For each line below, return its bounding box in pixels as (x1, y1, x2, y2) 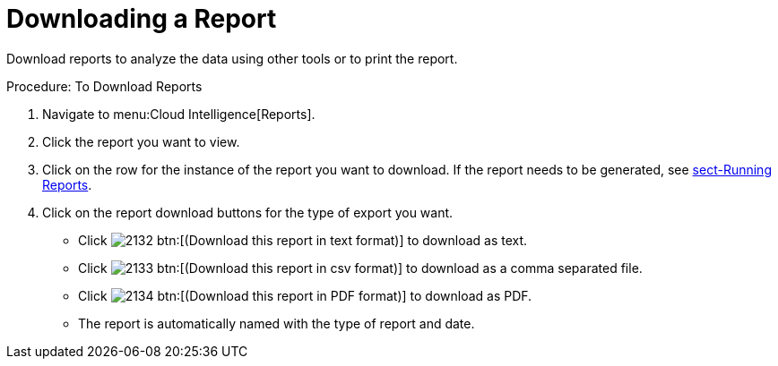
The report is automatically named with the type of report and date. (78, 315, 475, 331)
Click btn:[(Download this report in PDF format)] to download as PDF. (78, 287, 532, 303)
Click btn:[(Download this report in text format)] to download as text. (78, 232, 528, 248)
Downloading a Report (6, 4, 277, 34)
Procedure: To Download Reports (6, 78, 203, 94)
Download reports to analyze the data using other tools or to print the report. (6, 50, 458, 66)
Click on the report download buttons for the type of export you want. (42, 204, 454, 220)
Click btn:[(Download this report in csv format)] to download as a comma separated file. (78, 260, 643, 276)
